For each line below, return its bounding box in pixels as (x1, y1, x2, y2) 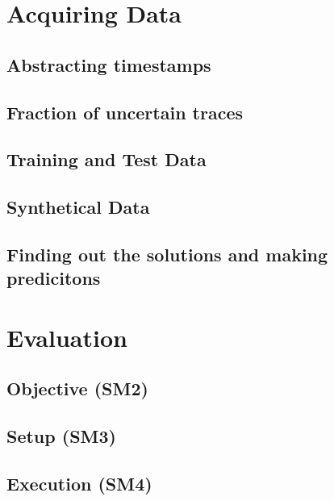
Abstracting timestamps (6, 52, 211, 77)
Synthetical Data (6, 194, 150, 219)
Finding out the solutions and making (6, 241, 328, 266)
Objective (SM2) (6, 376, 148, 401)
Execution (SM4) (6, 471, 152, 495)
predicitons (6, 265, 101, 290)
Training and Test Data (6, 147, 207, 172)
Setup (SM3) (6, 424, 116, 449)
